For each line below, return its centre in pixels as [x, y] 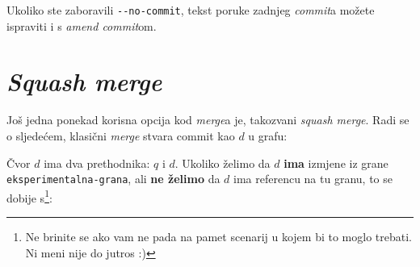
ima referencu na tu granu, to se [313, 179]
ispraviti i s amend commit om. [82, 25]
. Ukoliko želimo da [223, 163]
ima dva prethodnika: [97, 163]
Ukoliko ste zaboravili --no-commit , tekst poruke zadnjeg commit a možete [191, 10]
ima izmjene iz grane [336, 163]
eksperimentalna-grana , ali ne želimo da [113, 179]
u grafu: [268, 135]
